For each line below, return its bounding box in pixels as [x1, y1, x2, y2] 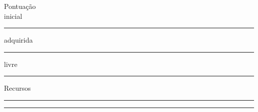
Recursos [4, 83, 31, 93]
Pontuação [4, 1, 36, 11]
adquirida [4, 35, 33, 45]
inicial [4, 10, 22, 21]
